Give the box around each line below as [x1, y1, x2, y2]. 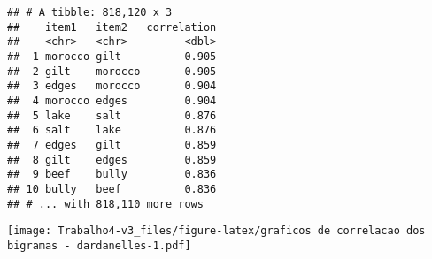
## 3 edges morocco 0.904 [7, 80, 217, 93]
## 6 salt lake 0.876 [7, 124, 217, 137]
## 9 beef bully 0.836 [7, 168, 217, 181]
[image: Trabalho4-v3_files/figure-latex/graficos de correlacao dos [7, 225, 426, 238]
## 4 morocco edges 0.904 [7, 94, 217, 107]
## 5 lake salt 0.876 [7, 109, 217, 122]
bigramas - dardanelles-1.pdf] [7, 239, 191, 252]
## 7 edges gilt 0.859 [7, 138, 217, 151]
